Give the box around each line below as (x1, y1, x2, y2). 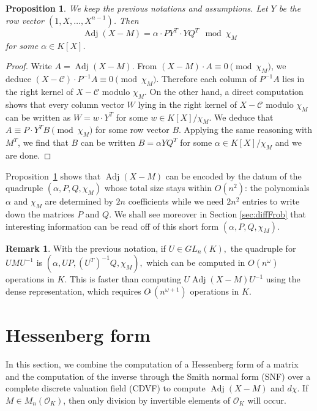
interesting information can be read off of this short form (6, 219, 219, 232)
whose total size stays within (104, 181, 212, 194)
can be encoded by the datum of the (165, 169, 302, 182)
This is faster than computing (69, 273, 181, 285)
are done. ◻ (6, 149, 51, 162)
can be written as (6, 110, 71, 123)
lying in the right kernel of (138, 97, 237, 110)
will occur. (247, 393, 286, 406)
